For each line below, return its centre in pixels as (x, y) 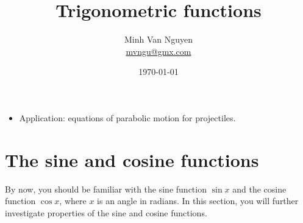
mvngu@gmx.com (159, 51)
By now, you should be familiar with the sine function (106, 189)
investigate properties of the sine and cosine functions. (106, 212)
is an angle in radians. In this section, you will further (198, 201)
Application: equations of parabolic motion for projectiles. (127, 117)
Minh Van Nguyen (159, 39)
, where (73, 201)
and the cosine (259, 189)
